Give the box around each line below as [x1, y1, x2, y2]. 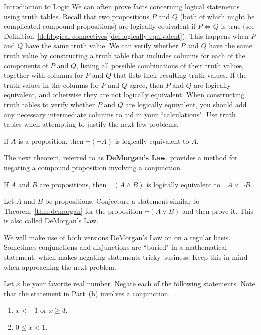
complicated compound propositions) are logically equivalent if [4, 21, 196, 31]
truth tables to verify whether [4, 99, 95, 109]
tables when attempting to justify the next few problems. [4, 119, 179, 129]
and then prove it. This [182, 205, 254, 216]
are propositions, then [39, 179, 107, 189]
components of [4, 60, 48, 70]
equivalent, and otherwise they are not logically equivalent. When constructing [4, 89, 245, 100]
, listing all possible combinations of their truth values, [76, 60, 244, 70]
